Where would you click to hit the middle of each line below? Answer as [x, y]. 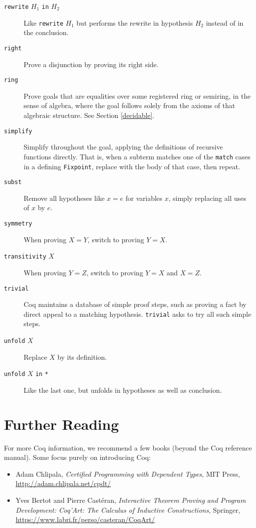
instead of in [225, 22]
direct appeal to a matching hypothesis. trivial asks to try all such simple [138, 314]
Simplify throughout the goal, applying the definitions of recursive [123, 147]
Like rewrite [44, 22]
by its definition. [82, 357]
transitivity [25, 257]
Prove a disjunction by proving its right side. [91, 64]
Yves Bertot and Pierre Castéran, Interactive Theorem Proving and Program [131, 500]
